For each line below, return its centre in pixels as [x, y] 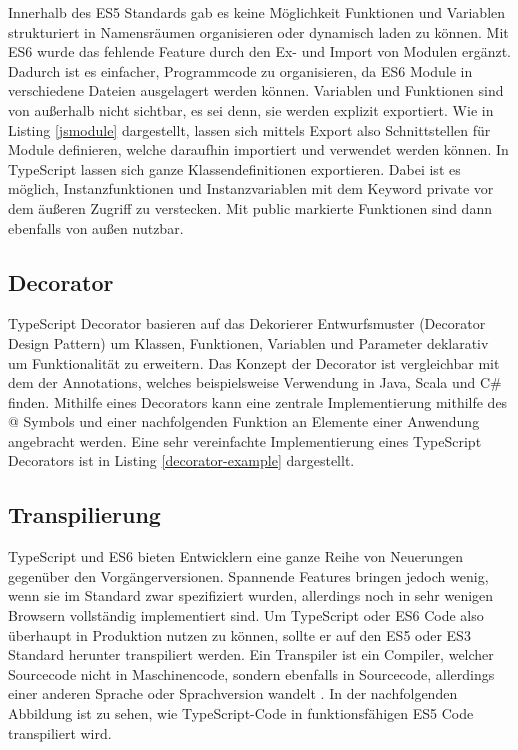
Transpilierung [84, 514]
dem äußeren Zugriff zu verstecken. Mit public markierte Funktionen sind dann [250, 207]
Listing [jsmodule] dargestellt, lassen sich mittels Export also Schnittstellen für [249, 129]
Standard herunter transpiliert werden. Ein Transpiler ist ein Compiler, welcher [251, 654]
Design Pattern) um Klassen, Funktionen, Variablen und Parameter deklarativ [248, 342]
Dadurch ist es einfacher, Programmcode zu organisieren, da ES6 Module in [240, 70]
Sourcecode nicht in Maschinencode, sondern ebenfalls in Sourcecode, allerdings [251, 673]
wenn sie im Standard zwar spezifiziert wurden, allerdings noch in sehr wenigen [251, 595]
